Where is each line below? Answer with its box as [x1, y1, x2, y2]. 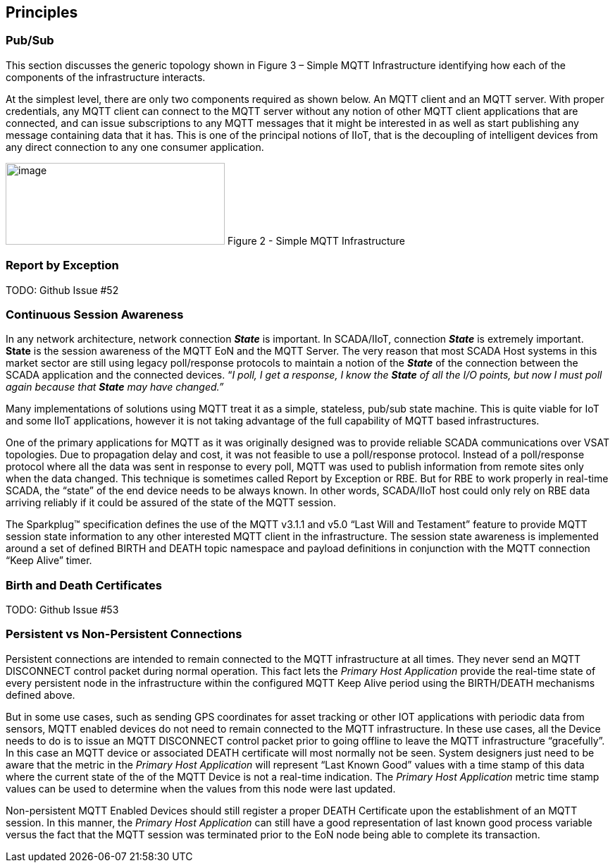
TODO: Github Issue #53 [6, 604, 119, 616]
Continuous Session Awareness [6, 307, 184, 322]
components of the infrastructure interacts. [6, 71, 206, 83]
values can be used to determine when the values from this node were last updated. [6, 782, 396, 795]
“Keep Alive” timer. [6, 554, 92, 567]
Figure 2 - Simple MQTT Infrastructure [227, 234, 406, 247]
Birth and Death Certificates [6, 577, 162, 592]
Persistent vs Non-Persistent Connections [6, 627, 242, 642]
